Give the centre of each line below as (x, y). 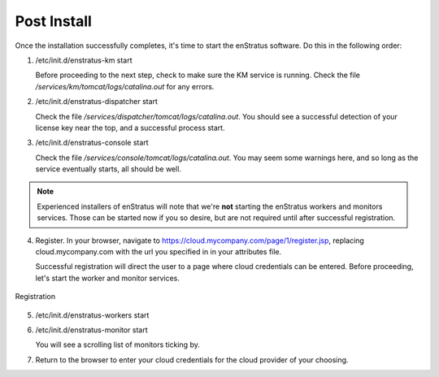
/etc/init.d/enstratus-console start (92, 143)
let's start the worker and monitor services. (108, 278)
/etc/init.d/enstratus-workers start (92, 315)
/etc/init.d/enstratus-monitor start (91, 330)
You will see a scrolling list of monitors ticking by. (118, 344)
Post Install (54, 21)
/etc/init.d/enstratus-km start (84, 60)
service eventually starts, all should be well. (109, 169)
